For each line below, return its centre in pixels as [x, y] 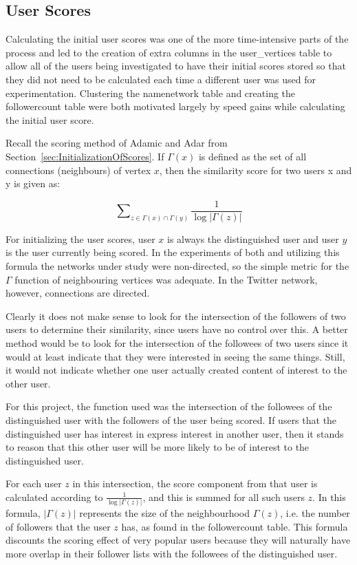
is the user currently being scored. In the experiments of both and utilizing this [173, 252]
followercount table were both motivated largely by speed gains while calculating [175, 106]
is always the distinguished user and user [253, 238]
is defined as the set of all [252, 156]
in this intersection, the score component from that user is [195, 483]
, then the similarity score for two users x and [256, 170]
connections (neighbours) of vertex [78, 170]
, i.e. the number [315, 513]
